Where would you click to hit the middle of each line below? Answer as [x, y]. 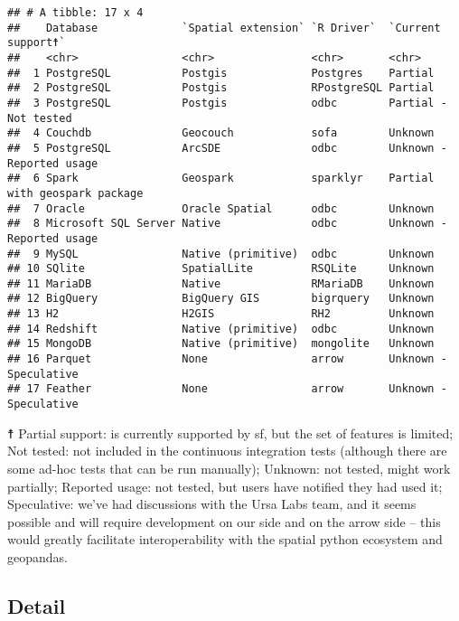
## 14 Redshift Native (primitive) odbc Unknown [221, 329]
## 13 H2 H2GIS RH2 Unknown [221, 314]
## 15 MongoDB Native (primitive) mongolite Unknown [221, 344]
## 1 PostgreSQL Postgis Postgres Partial [221, 73]
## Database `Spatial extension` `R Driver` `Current [224, 28]
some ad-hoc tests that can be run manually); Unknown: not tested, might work [229, 468]
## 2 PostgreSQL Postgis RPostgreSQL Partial [221, 88]
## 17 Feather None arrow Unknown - [227, 389]
